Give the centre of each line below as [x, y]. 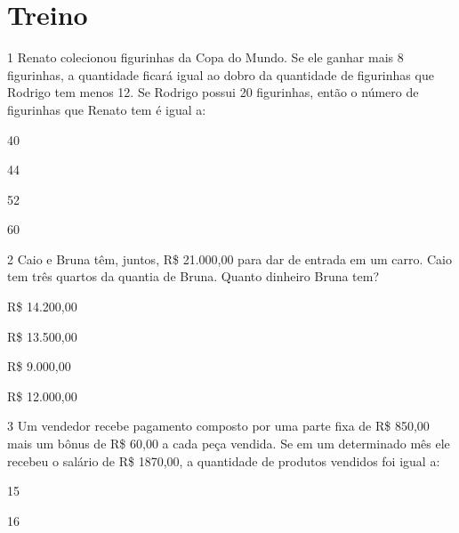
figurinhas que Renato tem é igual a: [107, 109]
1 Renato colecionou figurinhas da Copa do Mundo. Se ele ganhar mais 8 [205, 57]
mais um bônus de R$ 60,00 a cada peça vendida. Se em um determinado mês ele [229, 444]
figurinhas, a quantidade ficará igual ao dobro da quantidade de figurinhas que [221, 74]
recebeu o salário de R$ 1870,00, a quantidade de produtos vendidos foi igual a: [224, 460]
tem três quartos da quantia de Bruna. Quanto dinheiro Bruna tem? [193, 276]
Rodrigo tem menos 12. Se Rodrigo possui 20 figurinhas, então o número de [213, 92]
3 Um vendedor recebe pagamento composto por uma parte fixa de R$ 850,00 [218, 426]
